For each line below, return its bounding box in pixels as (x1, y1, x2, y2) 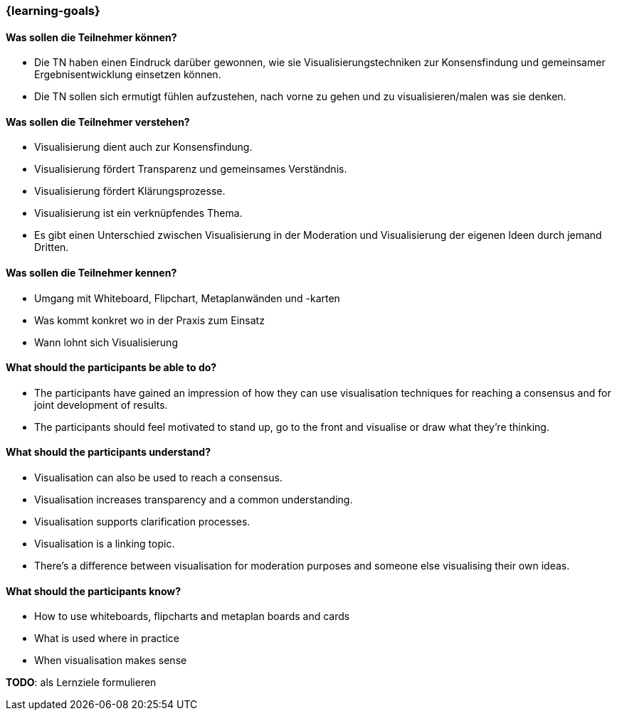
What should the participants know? (6, 584, 181, 597)
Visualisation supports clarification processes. (34, 515, 251, 528)
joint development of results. (34, 398, 168, 411)
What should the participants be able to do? (6, 361, 217, 374)
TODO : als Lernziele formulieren (6, 676, 157, 689)
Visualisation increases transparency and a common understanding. (34, 493, 353, 506)
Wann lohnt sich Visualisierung (34, 336, 178, 348)
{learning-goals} (6, 4, 100, 18)
